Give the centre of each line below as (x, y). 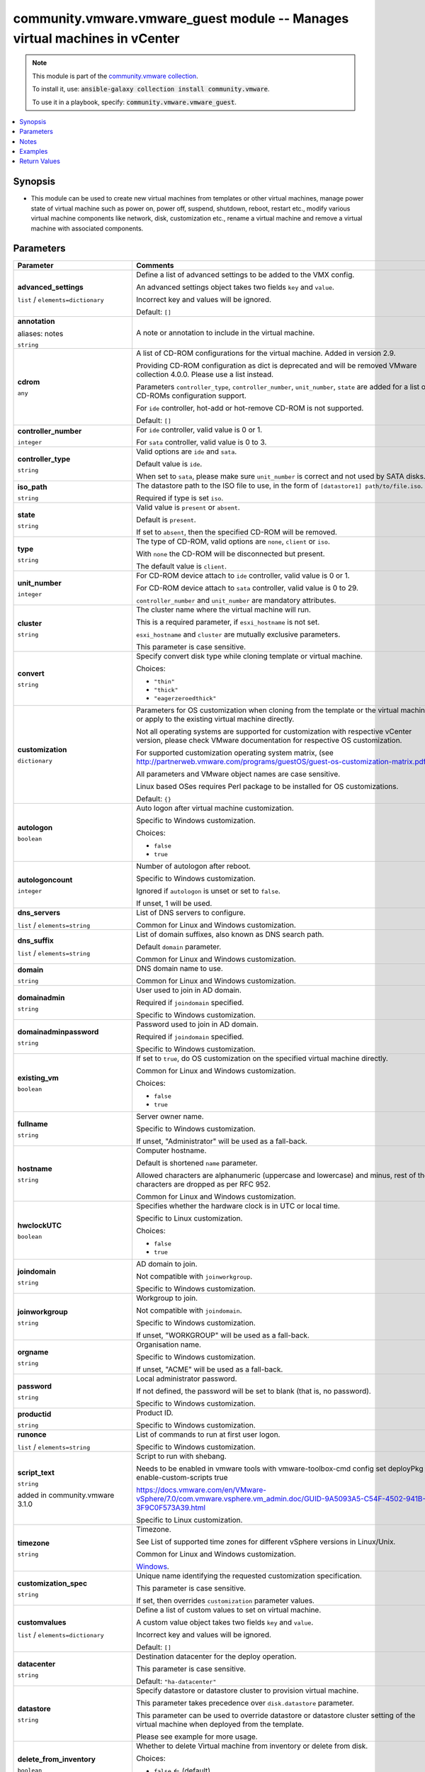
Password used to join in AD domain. (197, 1024)
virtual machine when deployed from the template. (220, 1725)
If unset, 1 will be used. (174, 904)
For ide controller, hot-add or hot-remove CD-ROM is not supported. (250, 408)
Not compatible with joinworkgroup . (194, 1277)
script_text (36, 1472)
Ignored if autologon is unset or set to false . (208, 891)
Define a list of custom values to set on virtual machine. (228, 1610)
